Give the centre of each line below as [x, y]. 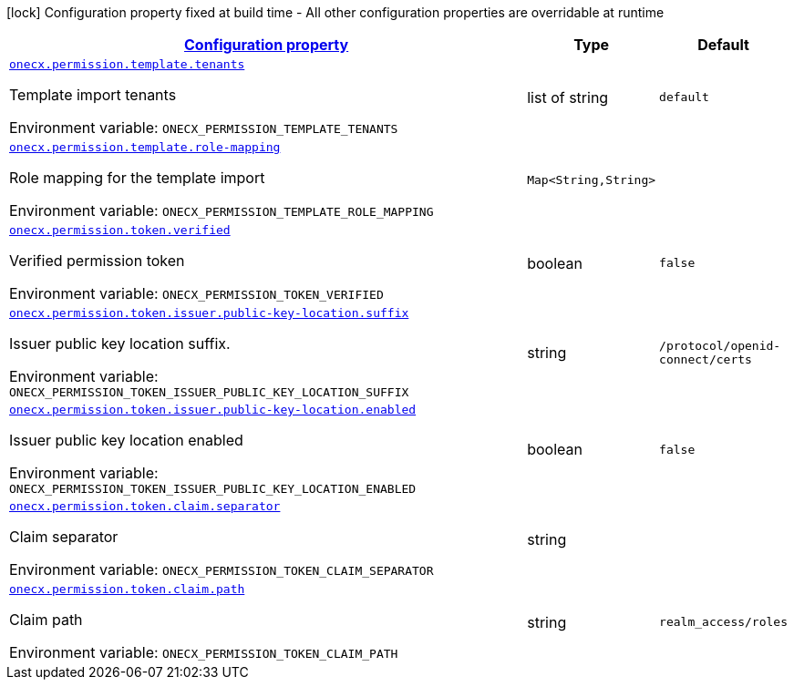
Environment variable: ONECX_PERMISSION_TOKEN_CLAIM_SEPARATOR [222, 569]
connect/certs [706, 359]
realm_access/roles [723, 622]
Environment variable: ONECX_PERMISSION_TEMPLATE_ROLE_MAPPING [222, 210]
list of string [568, 97]
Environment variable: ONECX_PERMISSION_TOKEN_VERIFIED [196, 293]
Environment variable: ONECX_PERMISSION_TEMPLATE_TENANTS [204, 128]
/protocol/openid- [720, 346]
